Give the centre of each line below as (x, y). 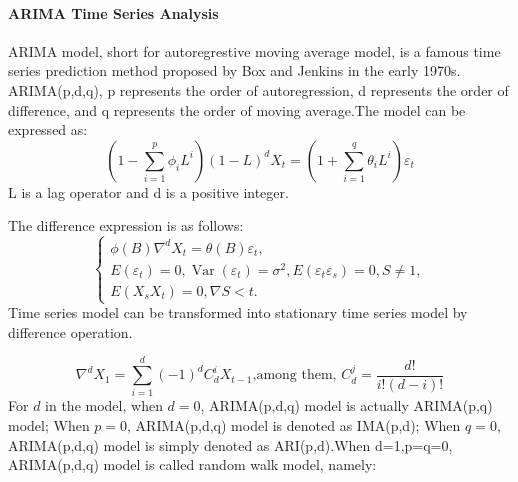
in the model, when (104, 405)
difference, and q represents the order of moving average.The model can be (237, 109)
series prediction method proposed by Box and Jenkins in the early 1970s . (234, 70)
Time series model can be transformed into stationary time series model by (238, 312)
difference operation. (70, 331)
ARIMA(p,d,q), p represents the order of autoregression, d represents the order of (258, 89)
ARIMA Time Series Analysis (113, 12)
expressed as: (48, 129)
